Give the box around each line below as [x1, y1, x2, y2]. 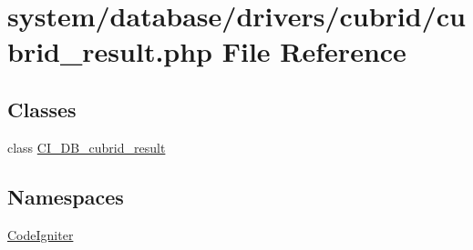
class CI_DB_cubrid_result [7, 137, 166, 156]
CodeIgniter [7, 225, 74, 244]
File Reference [221, 33, 406, 70]
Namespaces [7, 182, 124, 210]
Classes [7, 95, 77, 123]
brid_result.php [7, 33, 213, 70]
